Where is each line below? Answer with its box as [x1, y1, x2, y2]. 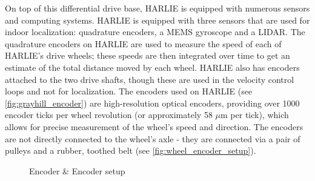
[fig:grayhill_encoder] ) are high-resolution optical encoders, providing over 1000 [5, 96, 300, 109]
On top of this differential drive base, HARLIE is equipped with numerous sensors [5, 2, 310, 14]
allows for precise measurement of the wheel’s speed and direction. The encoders [5, 120, 303, 133]
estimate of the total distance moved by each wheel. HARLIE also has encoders [5, 61, 300, 73]
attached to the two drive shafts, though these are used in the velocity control [5, 73, 294, 85]
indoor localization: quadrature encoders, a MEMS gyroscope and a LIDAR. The [5, 25, 305, 38]
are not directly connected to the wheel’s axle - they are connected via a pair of [5, 132, 300, 145]
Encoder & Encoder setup [29, 164, 125, 177]
